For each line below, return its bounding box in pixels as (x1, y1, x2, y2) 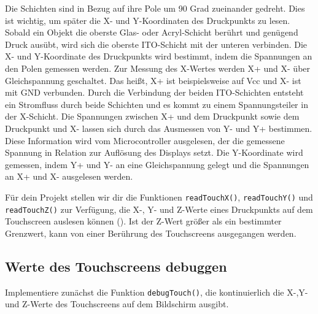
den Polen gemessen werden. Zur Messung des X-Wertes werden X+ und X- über (5, 61, 311, 74)
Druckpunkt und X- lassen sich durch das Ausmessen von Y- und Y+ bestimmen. (5, 121, 312, 134)
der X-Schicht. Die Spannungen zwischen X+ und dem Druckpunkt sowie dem (5, 110, 300, 123)
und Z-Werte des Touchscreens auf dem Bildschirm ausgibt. (5, 297, 229, 310)
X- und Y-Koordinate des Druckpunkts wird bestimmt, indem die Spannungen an (5, 50, 312, 63)
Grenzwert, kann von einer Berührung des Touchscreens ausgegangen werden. (5, 226, 297, 239)
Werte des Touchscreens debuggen (5, 256, 227, 275)
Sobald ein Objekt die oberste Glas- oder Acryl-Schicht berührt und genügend (5, 26, 298, 39)
